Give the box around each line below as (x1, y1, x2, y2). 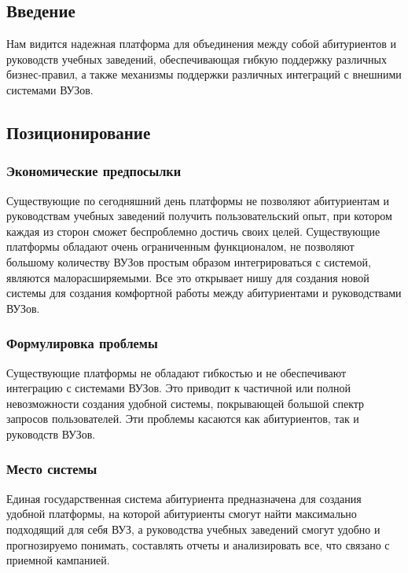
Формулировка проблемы (6, 333, 158, 353)
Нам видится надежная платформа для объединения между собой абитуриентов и (6, 35, 396, 52)
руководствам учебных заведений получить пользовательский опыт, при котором (6, 208, 392, 224)
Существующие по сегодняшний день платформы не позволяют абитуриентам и (6, 192, 389, 208)
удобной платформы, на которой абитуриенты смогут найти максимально (6, 505, 357, 522)
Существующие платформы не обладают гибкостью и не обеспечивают (6, 364, 347, 380)
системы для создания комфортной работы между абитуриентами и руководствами (6, 285, 402, 301)
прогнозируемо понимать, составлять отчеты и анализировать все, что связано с (6, 536, 390, 553)
